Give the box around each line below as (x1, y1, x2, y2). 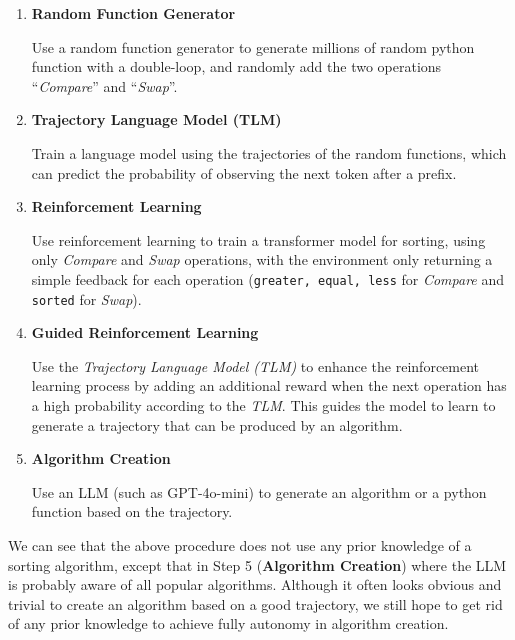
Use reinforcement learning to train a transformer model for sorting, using (31, 229, 486, 250)
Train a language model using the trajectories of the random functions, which (31, 142, 507, 163)
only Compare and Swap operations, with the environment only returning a (31, 249, 493, 270)
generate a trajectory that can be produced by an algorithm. (31, 414, 403, 435)
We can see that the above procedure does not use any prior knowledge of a (8, 535, 472, 555)
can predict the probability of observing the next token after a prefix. (31, 162, 457, 183)
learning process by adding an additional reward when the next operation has (31, 375, 507, 396)
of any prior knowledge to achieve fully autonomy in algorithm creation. (8, 613, 449, 634)
